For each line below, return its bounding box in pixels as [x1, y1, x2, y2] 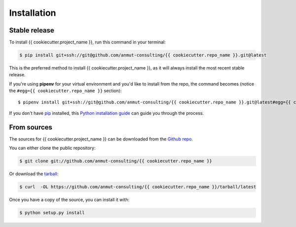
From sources [9, 123, 53, 131]
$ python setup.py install [19, 210, 85, 216]
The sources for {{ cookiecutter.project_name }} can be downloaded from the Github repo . [9, 136, 193, 142]
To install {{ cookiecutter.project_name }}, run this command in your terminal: [9, 39, 166, 45]
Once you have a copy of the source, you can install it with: [9, 197, 130, 203]
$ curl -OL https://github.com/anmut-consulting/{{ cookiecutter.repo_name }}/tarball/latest [19, 184, 257, 190]
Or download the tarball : [9, 171, 59, 177]
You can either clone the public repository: [9, 145, 96, 151]
